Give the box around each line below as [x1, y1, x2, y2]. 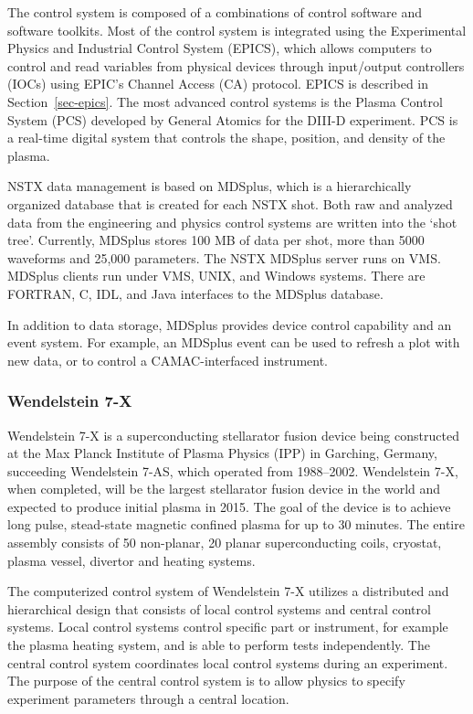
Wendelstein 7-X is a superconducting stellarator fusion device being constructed [7, 425, 459, 444]
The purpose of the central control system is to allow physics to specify [7, 671, 405, 690]
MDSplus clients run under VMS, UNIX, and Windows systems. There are [7, 266, 426, 285]
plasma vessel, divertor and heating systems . [7, 550, 256, 570]
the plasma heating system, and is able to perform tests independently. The [7, 635, 430, 655]
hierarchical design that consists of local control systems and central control [7, 599, 431, 618]
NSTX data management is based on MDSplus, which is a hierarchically [7, 176, 412, 196]
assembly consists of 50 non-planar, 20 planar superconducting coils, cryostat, [7, 533, 442, 552]
